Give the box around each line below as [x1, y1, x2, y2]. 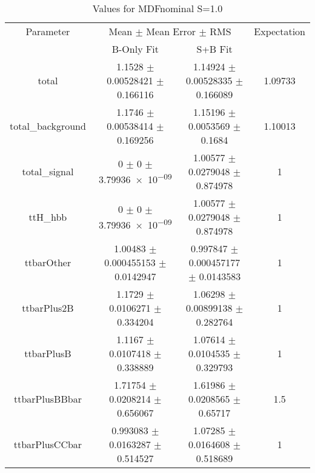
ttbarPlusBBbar [13, 392, 82, 406]
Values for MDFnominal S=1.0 [92, 1, 223, 15]
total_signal [22, 164, 74, 178]
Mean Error [146, 24, 196, 38]
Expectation [254, 24, 305, 38]
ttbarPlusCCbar [13, 437, 82, 451]
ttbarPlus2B [22, 301, 74, 315]
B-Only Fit [111, 42, 159, 56]
